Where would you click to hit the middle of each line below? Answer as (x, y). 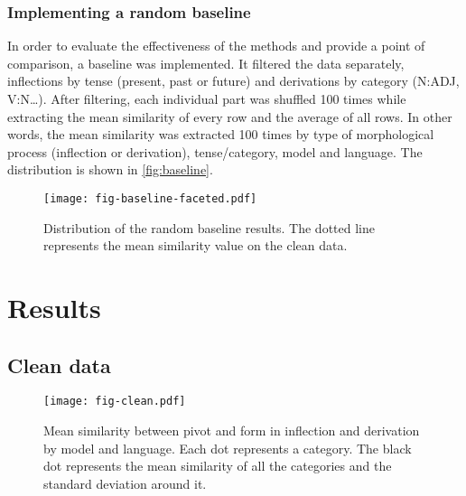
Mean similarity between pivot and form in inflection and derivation (232, 430)
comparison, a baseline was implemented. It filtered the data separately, (206, 63)
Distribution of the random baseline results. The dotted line (209, 227)
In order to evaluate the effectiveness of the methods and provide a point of (216, 46)
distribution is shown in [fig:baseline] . (110, 169)
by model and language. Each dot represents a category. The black (228, 448)
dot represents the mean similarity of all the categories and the (218, 466)
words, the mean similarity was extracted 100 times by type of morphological (221, 134)
